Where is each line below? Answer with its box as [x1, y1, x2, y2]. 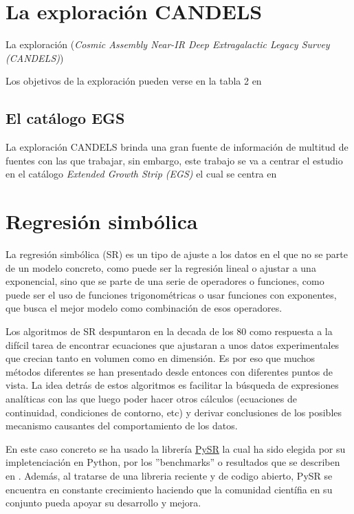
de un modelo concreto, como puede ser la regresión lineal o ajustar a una [5, 260, 316, 275]
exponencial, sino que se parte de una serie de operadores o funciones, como [5, 274, 324, 288]
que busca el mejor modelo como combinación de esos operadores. [5, 301, 283, 315]
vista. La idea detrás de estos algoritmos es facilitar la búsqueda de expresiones [5, 378, 339, 392]
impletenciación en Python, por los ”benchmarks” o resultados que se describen [5, 455, 340, 469]
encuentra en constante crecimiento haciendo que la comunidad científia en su [5, 482, 333, 496]
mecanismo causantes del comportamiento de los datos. [5, 418, 238, 433]
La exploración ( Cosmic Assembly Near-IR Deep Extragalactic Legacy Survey [5, 37, 330, 52]
